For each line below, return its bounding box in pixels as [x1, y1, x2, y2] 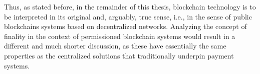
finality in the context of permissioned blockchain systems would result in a [4, 30, 235, 41]
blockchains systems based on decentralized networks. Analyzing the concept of [4, 21, 247, 31]
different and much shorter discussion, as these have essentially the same [4, 40, 226, 51]
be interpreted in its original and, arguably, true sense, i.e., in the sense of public [4, 11, 252, 21]
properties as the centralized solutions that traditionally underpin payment [4, 50, 234, 60]
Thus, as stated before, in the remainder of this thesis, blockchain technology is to [4, 1, 256, 11]
